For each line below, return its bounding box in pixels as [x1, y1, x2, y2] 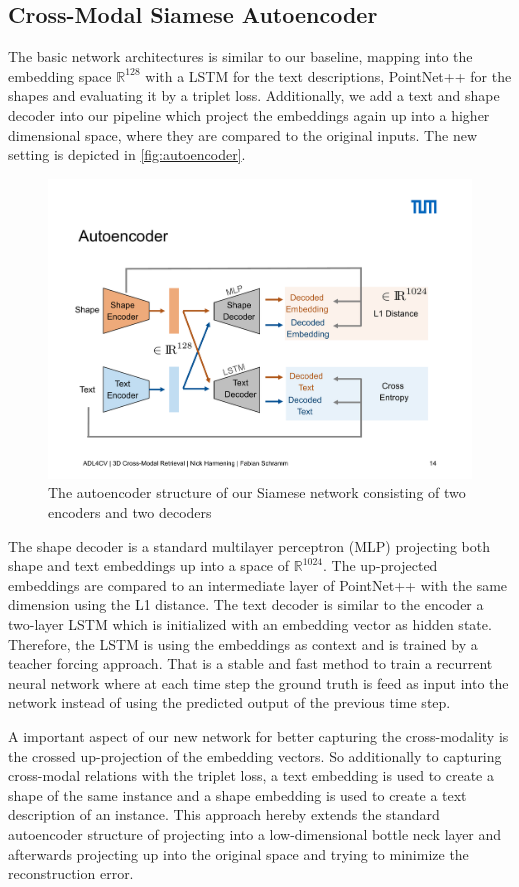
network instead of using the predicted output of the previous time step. [8, 692, 451, 713]
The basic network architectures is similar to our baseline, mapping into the [8, 46, 473, 67]
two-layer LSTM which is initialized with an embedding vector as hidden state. [8, 613, 492, 634]
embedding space [8, 65, 112, 86]
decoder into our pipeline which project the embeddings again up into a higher [8, 104, 490, 125]
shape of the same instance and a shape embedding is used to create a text [8, 784, 467, 805]
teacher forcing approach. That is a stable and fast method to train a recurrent [8, 653, 493, 674]
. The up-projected [323, 555, 438, 576]
